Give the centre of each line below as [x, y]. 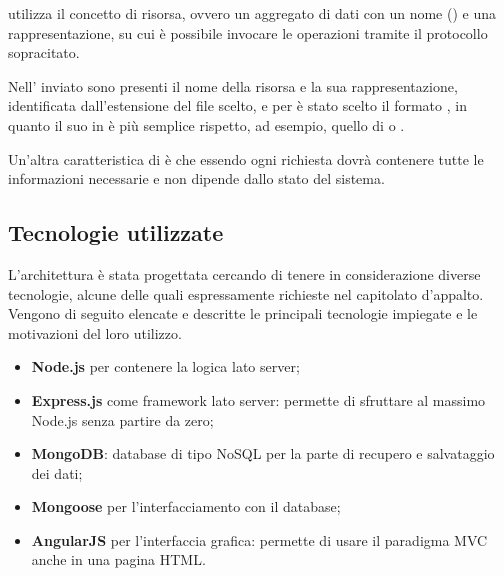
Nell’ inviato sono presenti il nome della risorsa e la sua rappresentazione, [233, 85]
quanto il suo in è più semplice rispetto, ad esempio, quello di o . [206, 124]
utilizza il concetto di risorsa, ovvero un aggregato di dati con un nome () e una [252, 13]
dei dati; [57, 472]
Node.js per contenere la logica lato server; [165, 366]
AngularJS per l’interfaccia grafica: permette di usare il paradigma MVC [259, 539]
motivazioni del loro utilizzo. [95, 332]
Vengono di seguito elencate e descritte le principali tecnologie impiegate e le [243, 313]
